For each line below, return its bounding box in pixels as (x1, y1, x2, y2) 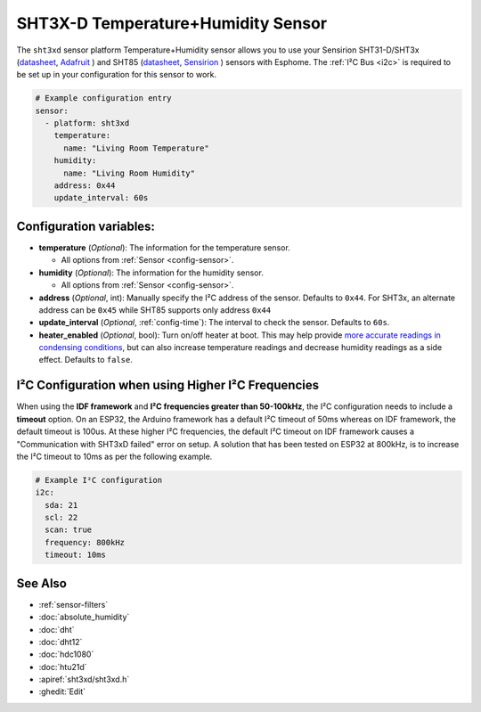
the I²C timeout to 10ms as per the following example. (16, 451, 213, 462)
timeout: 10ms (45, 550, 107, 561)
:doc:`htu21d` (38, 661, 88, 672)
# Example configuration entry (35, 94, 173, 103)
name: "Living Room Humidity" (63, 168, 196, 178)
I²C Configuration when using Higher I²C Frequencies (16, 378, 320, 393)
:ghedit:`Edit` (38, 686, 86, 697)
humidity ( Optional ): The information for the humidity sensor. (38, 267, 265, 278)
